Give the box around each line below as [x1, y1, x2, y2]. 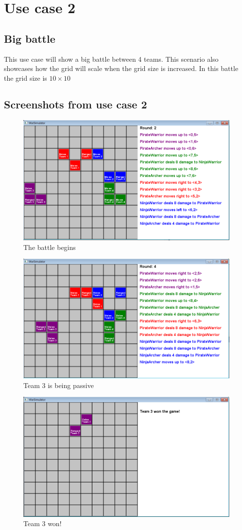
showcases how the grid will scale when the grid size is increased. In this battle [4, 63, 239, 73]
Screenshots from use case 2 [4, 96, 147, 111]
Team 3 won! [23, 518, 62, 529]
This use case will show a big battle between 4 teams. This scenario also [4, 53, 219, 64]
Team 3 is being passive [23, 380, 94, 390]
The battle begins [23, 242, 76, 252]
